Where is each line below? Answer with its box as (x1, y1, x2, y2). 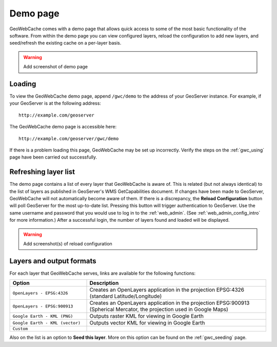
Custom (12, 326, 28, 332)
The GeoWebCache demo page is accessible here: (9, 124, 117, 130)
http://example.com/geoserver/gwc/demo (18, 136, 119, 141)
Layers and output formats (9, 257, 97, 265)
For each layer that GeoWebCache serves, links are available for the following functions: (9, 270, 196, 276)
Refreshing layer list (9, 167, 75, 177)
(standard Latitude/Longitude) (89, 293, 162, 300)
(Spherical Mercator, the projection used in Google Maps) (89, 306, 228, 313)
